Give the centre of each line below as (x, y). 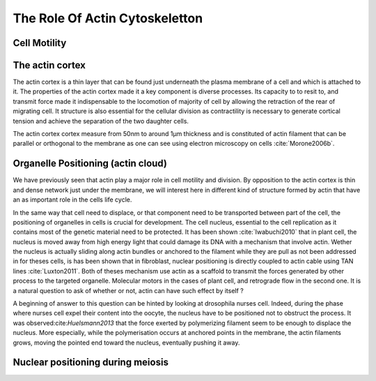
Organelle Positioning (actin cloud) (90, 164)
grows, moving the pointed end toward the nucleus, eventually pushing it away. (126, 343)
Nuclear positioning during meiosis (91, 363)
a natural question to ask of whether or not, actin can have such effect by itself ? (128, 290)
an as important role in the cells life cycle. (72, 200)
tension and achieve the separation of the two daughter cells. (101, 121)
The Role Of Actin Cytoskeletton (108, 18)
